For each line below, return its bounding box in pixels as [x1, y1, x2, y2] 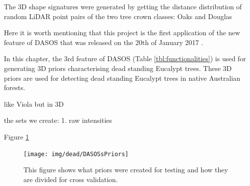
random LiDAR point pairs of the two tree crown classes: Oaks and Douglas [4, 11, 232, 21]
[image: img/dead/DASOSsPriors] [23, 150, 129, 158]
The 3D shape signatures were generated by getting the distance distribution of [4, 1, 242, 11]
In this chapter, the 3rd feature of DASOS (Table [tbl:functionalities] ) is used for [4, 53, 246, 64]
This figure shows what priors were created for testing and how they [23, 164, 228, 175]
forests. [4, 82, 25, 93]
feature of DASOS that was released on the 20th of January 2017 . [4, 37, 204, 47]
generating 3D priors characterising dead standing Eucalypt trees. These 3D [4, 63, 232, 73]
